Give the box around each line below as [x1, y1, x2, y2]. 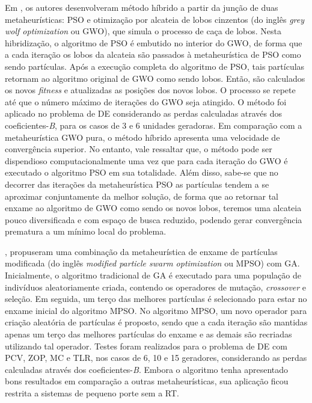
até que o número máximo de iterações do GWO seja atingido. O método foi [5, 95, 287, 108]
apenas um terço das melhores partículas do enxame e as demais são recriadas [5, 328, 292, 340]
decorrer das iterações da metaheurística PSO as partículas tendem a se [5, 177, 269, 190]
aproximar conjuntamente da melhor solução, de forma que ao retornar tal [5, 189, 278, 202]
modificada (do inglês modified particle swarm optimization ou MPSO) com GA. [5, 257, 300, 269]
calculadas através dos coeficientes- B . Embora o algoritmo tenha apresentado [5, 363, 289, 375]
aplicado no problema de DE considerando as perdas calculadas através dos [5, 107, 283, 120]
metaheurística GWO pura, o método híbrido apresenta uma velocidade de [5, 131, 280, 143]
